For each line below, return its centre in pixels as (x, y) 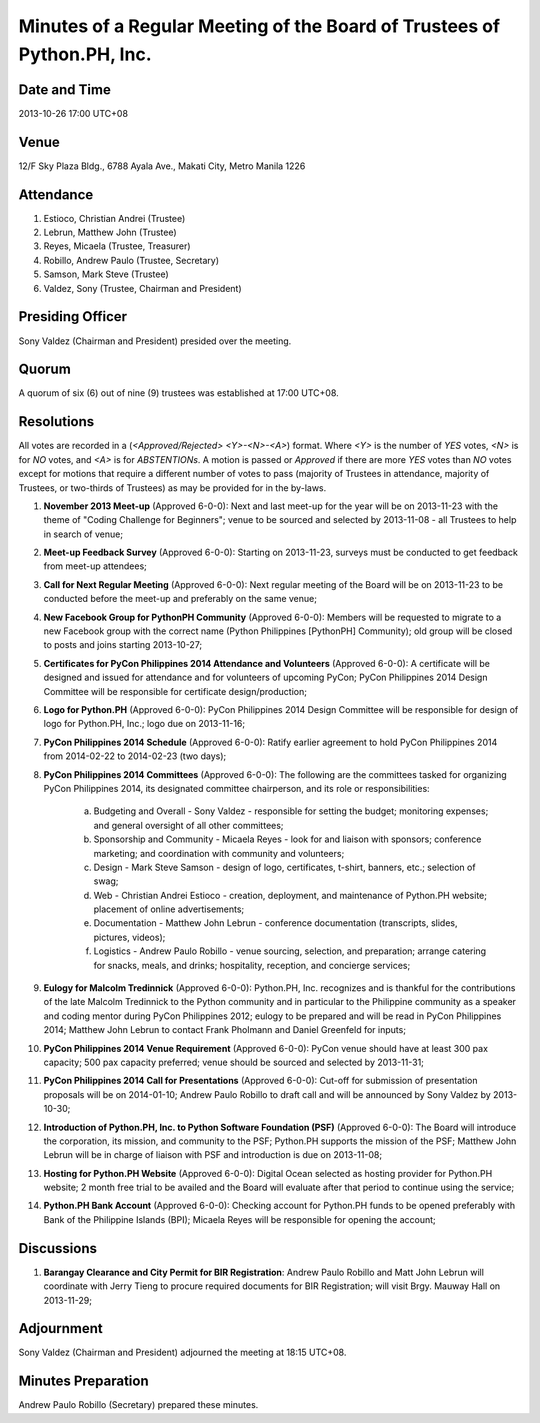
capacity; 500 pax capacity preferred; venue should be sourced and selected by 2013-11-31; (234, 1062)
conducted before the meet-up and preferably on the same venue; (180, 599)
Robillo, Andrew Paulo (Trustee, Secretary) (131, 260)
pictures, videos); (129, 937)
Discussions (57, 1248)
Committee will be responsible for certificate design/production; (175, 691)
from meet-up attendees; (95, 566)
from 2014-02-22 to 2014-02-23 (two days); (135, 756)
